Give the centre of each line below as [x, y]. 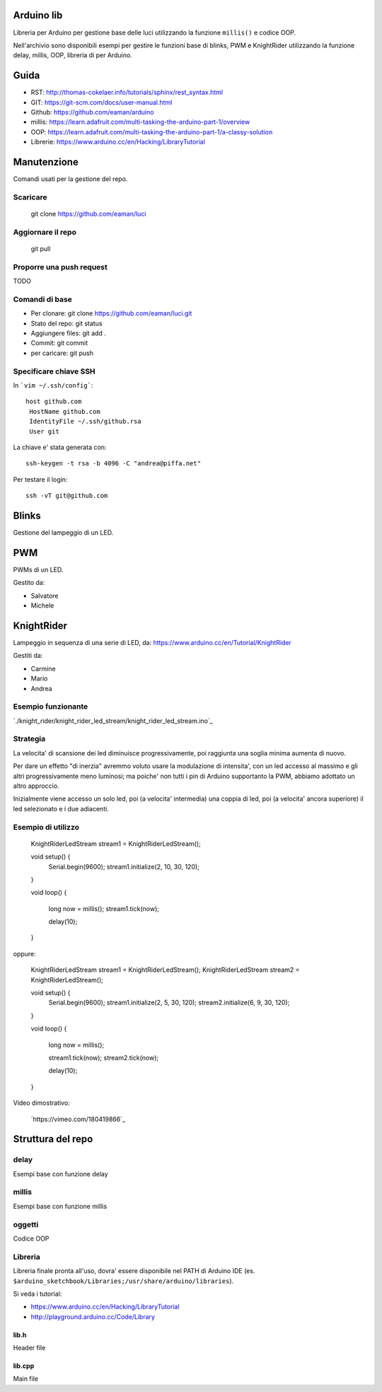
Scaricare [30, 197]
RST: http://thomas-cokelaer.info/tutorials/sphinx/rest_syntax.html [127, 93]
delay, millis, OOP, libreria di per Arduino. [73, 55]
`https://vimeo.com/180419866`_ [78, 1119]
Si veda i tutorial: [37, 1294]
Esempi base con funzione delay [61, 1173]
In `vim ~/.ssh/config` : [53, 385]
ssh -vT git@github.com [67, 496]
